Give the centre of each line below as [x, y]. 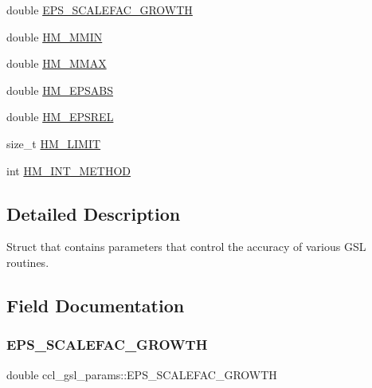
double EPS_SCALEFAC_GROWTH [100, 10]
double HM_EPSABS [60, 90]
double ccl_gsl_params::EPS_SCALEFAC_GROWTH [142, 374]
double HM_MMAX [57, 63]
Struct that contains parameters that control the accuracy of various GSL [186, 247]
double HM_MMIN [55, 36]
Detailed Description [94, 213]
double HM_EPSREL [60, 117]
